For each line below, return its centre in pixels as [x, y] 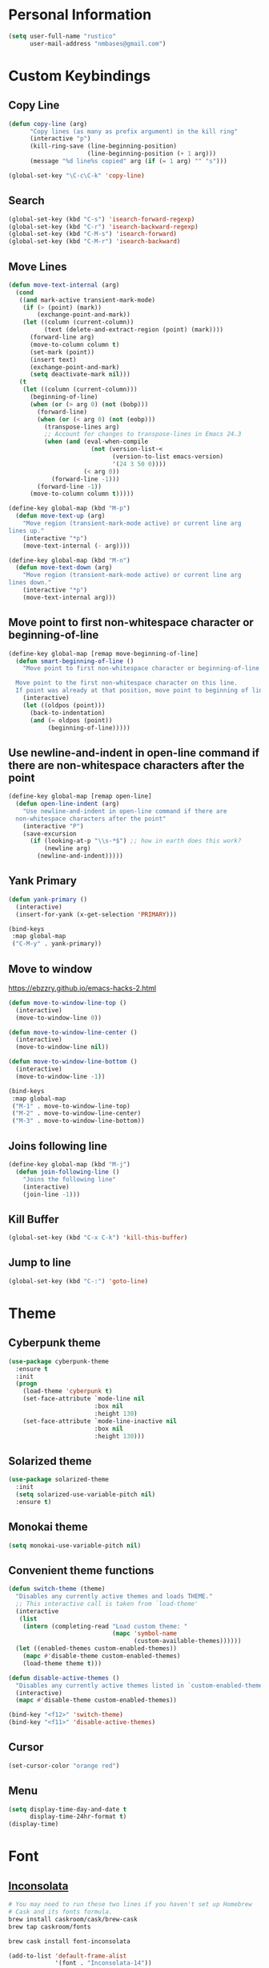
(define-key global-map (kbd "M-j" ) [69, 1165]
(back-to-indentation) [67, 713]
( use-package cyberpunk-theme [59, 1361]
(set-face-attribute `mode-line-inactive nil [100, 1421]
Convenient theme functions [81, 1570]
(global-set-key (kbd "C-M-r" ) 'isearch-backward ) [94, 242]
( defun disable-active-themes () [64, 1678]
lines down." [30, 583]
